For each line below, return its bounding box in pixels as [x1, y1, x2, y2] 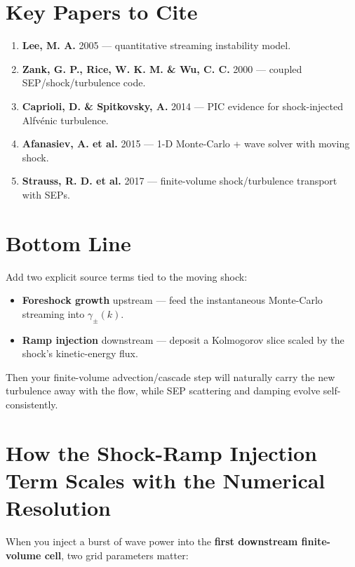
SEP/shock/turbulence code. [22, 75, 146, 90]
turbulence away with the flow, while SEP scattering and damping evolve [6, 383, 321, 398]
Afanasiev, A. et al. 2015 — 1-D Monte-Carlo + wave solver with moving [22, 136, 350, 151]
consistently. [6, 396, 58, 411]
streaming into [22, 306, 85, 321]
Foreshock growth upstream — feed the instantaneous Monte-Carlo [22, 293, 323, 307]
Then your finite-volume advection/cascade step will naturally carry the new [6, 369, 335, 384]
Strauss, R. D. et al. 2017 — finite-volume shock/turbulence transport [22, 173, 337, 188]
